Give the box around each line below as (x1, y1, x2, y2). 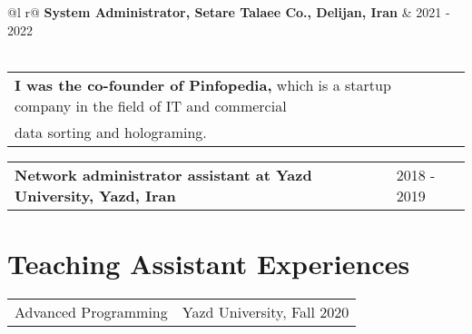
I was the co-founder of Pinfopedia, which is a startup (15, 74, 391, 95)
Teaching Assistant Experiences (7, 244, 410, 281)
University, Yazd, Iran (15, 184, 176, 206)
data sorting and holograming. (15, 121, 207, 142)
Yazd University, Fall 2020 (182, 300, 349, 322)
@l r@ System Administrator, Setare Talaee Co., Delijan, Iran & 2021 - (7, 3, 450, 21)
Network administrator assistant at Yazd (15, 163, 312, 185)
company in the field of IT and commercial (15, 94, 287, 116)
